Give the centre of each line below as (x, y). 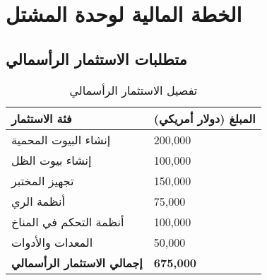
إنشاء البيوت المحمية (61, 139)
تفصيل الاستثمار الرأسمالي (133, 90)
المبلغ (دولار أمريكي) (204, 118)
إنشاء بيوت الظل (52, 160)
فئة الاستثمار (42, 118)
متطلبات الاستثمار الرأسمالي (96, 58)
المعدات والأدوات (52, 242)
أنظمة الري (38, 201)
